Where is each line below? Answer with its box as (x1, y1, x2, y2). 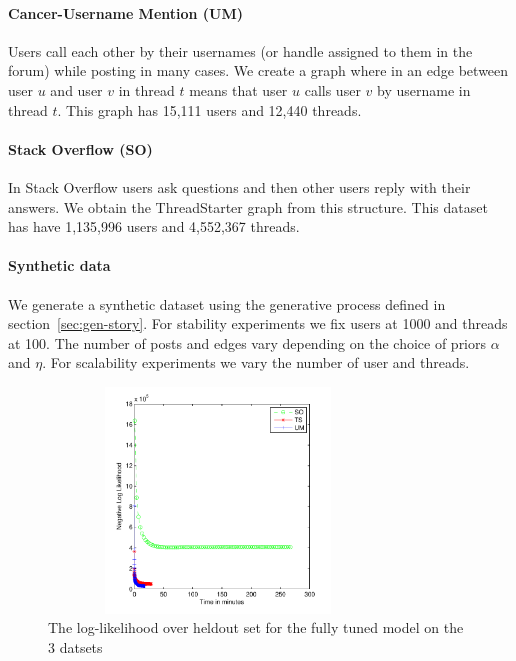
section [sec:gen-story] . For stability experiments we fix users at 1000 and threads (8, 313, 508, 334)
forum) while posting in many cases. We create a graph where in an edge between (8, 60, 509, 81)
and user (50, 79, 103, 100)
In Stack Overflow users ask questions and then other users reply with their (8, 176, 471, 197)
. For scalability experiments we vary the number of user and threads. (42, 352, 470, 373)
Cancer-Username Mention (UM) (8, 2, 244, 23)
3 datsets (48, 636, 103, 657)
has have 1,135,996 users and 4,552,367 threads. (8, 216, 300, 237)
